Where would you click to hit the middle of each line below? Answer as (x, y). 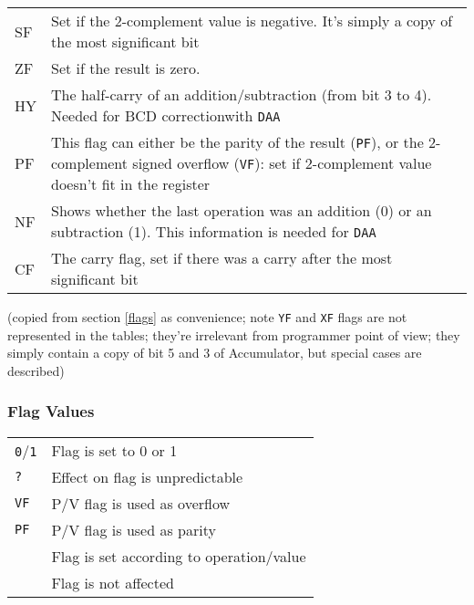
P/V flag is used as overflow (141, 503)
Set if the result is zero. (126, 68)
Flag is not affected (113, 582)
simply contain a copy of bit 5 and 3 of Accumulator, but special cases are (215, 353)
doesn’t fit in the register (131, 184)
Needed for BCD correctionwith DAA (166, 115)
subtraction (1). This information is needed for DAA (214, 231)
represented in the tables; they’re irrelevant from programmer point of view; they (234, 334)
